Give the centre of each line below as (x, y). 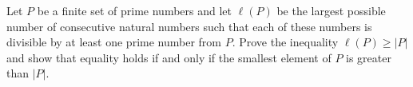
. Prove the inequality (285, 42)
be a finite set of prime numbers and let (135, 10)
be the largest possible (331, 10)
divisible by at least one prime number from (114, 42)
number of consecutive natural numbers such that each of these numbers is (189, 26)
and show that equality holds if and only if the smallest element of (169, 57)
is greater (369, 57)
